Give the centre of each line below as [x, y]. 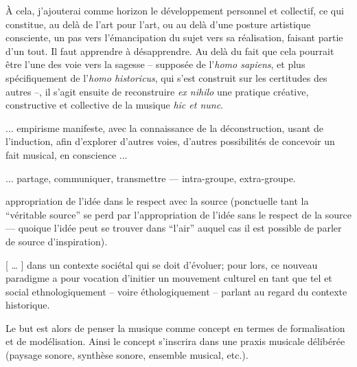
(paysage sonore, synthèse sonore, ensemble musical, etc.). [127, 355]
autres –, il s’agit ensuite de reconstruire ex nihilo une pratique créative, [157, 91]
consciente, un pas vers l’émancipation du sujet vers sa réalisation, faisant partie [174, 37]
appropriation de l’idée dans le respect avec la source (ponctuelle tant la [157, 201]
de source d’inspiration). [57, 241]
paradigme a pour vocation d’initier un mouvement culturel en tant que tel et [169, 278]
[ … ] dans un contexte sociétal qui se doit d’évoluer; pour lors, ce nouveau [162, 264]
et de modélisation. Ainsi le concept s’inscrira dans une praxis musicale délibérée [175, 341]
